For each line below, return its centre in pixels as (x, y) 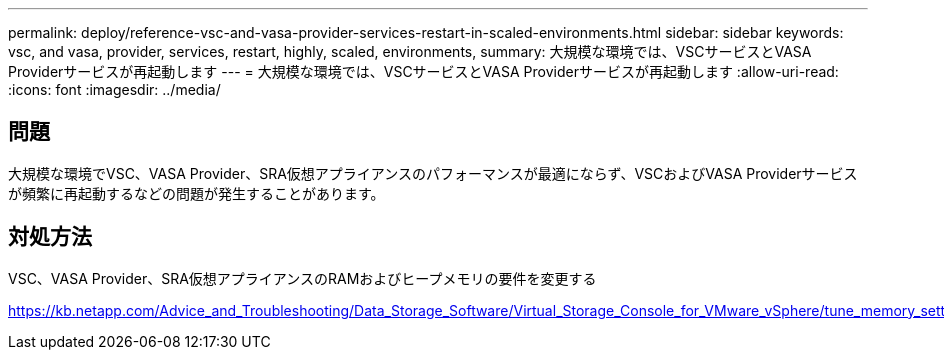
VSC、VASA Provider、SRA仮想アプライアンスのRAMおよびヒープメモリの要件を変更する (302, 278)
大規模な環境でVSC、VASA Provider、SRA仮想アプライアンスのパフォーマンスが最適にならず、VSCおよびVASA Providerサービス (433, 173)
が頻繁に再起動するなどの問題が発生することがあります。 (196, 193)
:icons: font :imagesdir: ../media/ (114, 89)
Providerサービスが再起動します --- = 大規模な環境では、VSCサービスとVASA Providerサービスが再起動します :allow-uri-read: (423, 71)
